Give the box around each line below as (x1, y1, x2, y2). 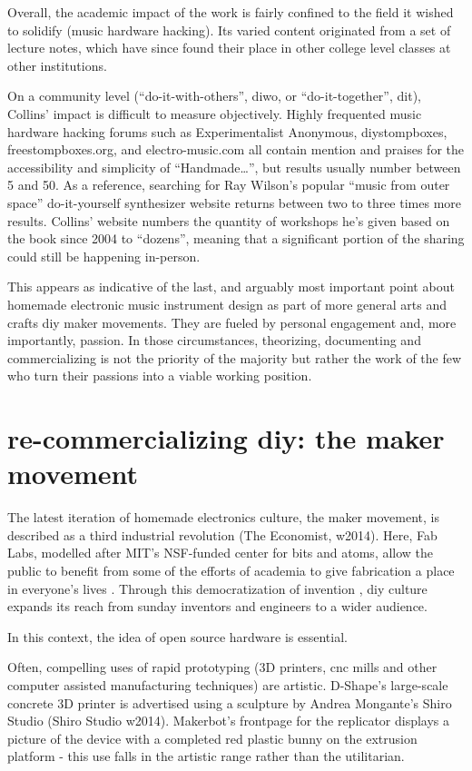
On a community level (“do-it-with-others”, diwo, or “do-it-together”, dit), (7, 86, 421, 105)
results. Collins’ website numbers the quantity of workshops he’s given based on (7, 211, 450, 230)
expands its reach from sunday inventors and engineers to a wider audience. (7, 597, 428, 616)
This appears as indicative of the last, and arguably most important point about (7, 277, 455, 296)
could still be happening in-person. (7, 246, 201, 265)
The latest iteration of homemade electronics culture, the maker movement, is (7, 508, 439, 527)
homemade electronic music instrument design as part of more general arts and (7, 294, 447, 313)
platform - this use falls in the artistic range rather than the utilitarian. (7, 746, 405, 766)
